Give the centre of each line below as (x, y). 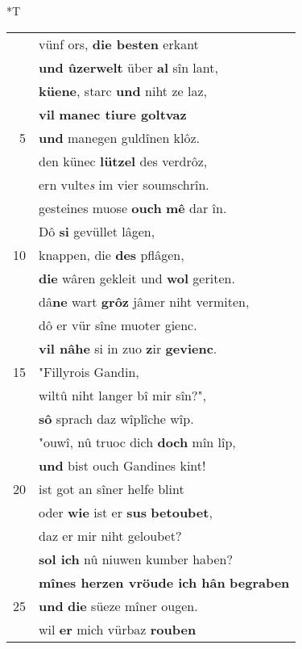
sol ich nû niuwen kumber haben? (136, 559)
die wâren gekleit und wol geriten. (137, 278)
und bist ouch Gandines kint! (122, 465)
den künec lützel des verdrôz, (123, 161)
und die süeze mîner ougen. (118, 605)
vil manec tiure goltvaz (113, 114)
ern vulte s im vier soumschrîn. (124, 184)
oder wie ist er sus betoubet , (126, 512)
